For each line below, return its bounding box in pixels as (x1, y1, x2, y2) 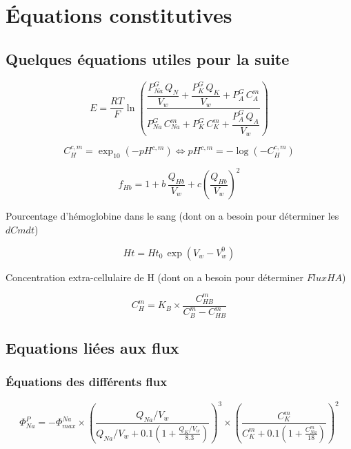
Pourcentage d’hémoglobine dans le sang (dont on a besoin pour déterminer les (6, 209, 339, 223)
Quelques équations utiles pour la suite (6, 48, 290, 69)
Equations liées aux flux (6, 336, 179, 358)
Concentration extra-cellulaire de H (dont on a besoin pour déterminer (6, 269, 303, 284)
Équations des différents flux (6, 373, 168, 390)
